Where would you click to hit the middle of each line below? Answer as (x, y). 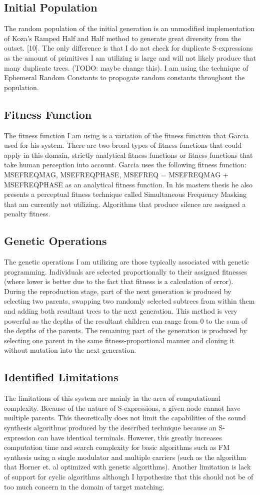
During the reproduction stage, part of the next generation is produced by (118, 291)
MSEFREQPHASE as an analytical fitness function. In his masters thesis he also (128, 184)
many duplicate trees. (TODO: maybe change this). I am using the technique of (126, 67)
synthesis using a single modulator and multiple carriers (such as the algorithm (125, 457)
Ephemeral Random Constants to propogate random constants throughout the (124, 77)
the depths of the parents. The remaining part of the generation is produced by (125, 330)
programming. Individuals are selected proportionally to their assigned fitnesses (126, 271)
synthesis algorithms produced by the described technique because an (110, 428)
